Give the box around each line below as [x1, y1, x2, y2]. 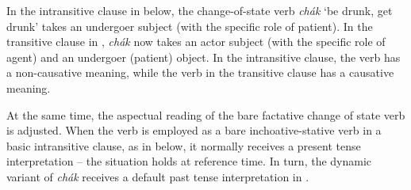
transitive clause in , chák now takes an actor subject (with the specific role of [6, 33, 386, 50]
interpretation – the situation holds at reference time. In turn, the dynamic [6, 153, 372, 169]
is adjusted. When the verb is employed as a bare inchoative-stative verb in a [6, 122, 382, 139]
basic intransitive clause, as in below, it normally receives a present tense [6, 137, 361, 154]
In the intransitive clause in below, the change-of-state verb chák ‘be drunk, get [6, 2, 393, 18]
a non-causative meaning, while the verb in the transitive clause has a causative [6, 64, 394, 81]
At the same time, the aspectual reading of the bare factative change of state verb [6, 106, 405, 123]
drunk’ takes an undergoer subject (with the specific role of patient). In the [6, 17, 373, 34]
